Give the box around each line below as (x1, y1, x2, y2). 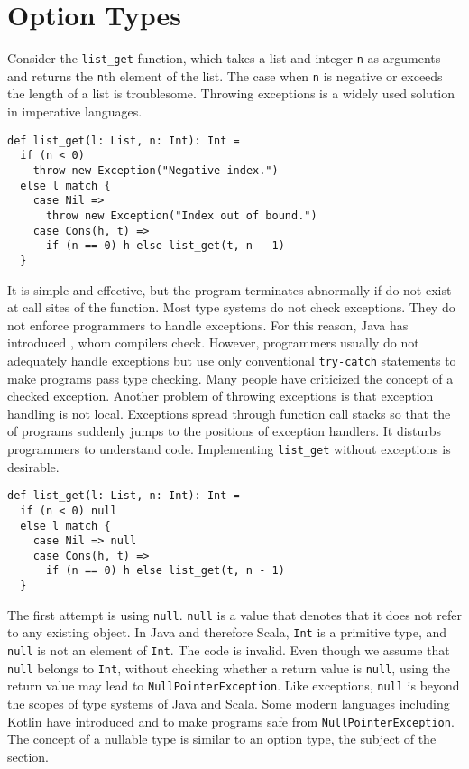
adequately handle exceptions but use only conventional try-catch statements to (7, 350, 456, 369)
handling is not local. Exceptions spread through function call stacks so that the (7, 403, 451, 422)
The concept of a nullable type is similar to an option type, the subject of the (7, 729, 437, 748)
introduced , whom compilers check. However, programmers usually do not (7, 333, 419, 352)
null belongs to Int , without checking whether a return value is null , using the (7, 658, 450, 677)
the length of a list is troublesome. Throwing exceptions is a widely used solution (7, 84, 455, 103)
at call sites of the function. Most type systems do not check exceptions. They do (7, 298, 455, 317)
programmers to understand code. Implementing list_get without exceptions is (7, 439, 451, 458)
